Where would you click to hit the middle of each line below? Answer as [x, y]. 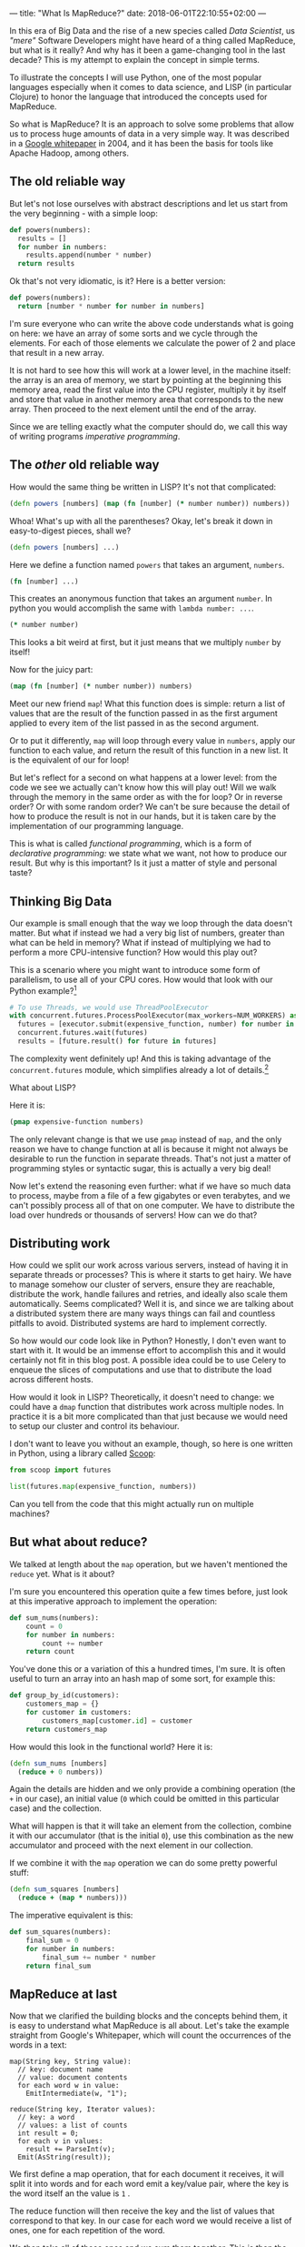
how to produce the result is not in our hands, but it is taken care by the [143, 816]
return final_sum [59, 1966]
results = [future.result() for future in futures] [118, 1041]
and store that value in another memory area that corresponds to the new [147, 399]
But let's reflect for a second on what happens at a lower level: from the [143, 778]
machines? [30, 1513]
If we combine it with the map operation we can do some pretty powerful [143, 1863]
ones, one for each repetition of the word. [87, 2231]
